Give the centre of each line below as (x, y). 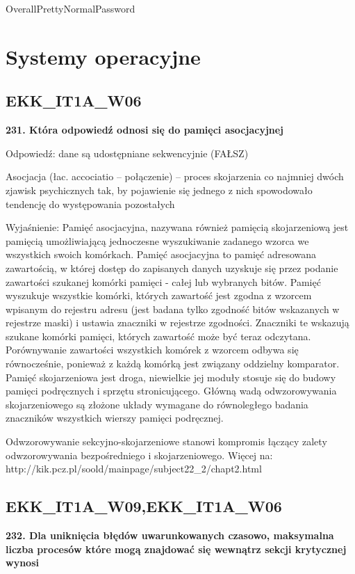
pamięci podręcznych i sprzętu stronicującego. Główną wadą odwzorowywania (171, 391)
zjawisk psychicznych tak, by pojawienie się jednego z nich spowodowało (159, 190)
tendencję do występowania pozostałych (90, 204)
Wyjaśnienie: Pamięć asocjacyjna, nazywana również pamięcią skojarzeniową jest (177, 227)
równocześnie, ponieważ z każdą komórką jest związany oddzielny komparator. (173, 364)
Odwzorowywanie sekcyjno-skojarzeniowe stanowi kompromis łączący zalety (166, 441)
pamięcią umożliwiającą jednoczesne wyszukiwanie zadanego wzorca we (157, 240)
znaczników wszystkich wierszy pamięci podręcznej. (115, 418)
